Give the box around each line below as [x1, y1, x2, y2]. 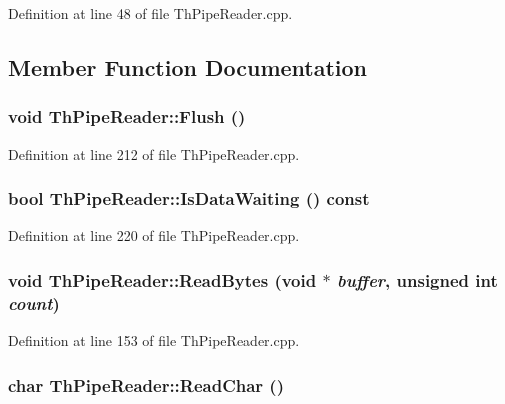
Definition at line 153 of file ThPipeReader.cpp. [8, 330, 300, 351]
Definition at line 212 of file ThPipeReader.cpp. [8, 143, 300, 164]
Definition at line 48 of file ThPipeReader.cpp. [8, 3, 293, 23]
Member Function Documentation [8, 51, 368, 82]
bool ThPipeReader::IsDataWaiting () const [8, 186, 370, 211]
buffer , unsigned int [336, 267, 498, 292]
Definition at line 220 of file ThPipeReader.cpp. [8, 225, 300, 246]
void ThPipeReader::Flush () [8, 104, 246, 129]
